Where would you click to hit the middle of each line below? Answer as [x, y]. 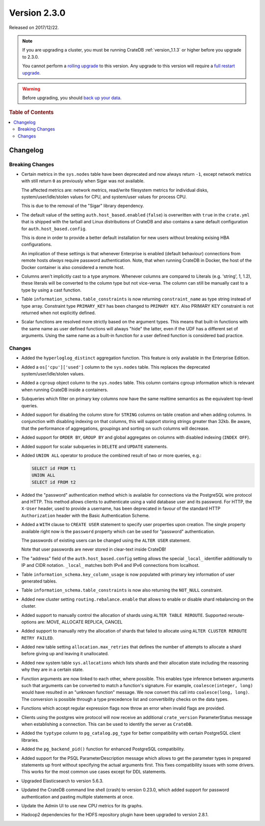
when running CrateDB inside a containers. [65, 390]
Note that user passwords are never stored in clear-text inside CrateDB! [94, 549]
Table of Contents [31, 112]
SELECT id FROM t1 [54, 468]
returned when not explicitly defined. [59, 313]
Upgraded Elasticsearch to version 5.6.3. [62, 781]
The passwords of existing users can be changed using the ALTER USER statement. [106, 540]
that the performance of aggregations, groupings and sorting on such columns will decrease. [115, 428]
